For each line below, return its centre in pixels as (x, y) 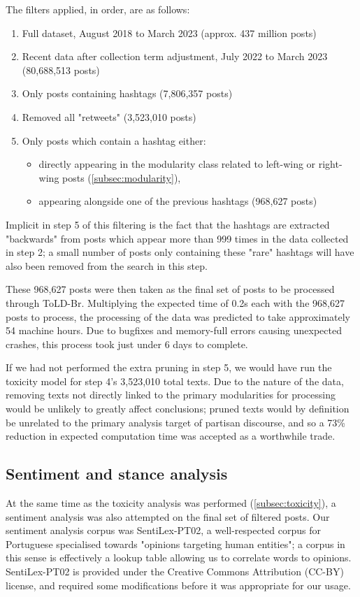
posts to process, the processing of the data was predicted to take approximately (178, 316)
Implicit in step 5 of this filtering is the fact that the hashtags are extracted (168, 224)
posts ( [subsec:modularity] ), (122, 177)
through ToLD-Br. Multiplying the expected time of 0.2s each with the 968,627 (175, 302)
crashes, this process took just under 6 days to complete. (127, 344)
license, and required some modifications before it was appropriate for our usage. (178, 585)
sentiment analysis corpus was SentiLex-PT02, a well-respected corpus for (163, 530)
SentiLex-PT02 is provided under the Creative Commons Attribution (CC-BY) (175, 571)
